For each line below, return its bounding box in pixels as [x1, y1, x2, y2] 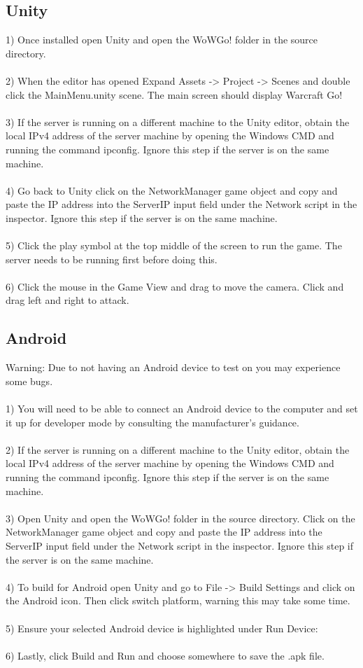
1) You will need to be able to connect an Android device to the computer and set [6, 401, 358, 416]
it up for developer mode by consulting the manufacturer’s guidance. [6, 415, 299, 429]
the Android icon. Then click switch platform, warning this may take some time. [6, 593, 350, 608]
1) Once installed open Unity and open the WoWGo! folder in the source [6, 32, 318, 47]
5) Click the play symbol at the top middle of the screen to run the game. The [6, 238, 342, 253]
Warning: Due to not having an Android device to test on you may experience [6, 360, 341, 375]
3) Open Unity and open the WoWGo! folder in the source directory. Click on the [6, 510, 355, 525]
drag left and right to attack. [6, 293, 129, 307]
